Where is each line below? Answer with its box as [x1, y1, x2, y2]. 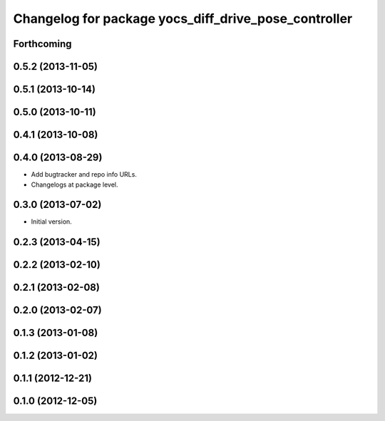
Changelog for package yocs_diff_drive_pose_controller [13, 11, 353, 26]
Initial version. [31, 217, 73, 226]
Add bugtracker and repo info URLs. [31, 170, 137, 179]
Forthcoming [13, 38, 72, 50]
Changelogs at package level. [31, 180, 118, 189]
